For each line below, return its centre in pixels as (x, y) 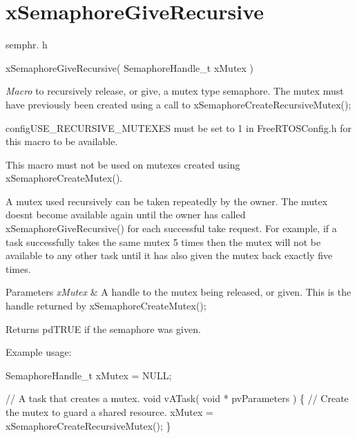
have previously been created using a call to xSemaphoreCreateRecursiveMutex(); (178, 104)
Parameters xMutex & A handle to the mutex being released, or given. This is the (178, 292)
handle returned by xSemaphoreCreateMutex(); (106, 306)
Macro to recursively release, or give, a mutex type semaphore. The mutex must (175, 91)
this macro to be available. (62, 141)
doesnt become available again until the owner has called (126, 215)
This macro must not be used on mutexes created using (123, 164)
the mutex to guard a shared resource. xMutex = (109, 412)
